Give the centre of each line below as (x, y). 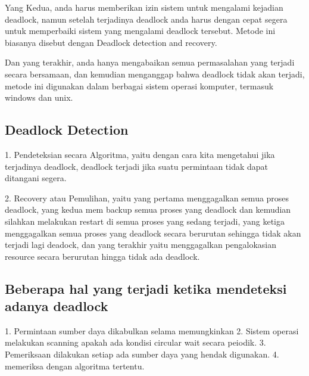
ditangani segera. (36, 178)
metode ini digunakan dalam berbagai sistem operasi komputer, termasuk (139, 86)
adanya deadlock (57, 306)
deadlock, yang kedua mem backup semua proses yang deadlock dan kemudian (148, 209)
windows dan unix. (39, 97)
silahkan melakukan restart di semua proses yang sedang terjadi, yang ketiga (145, 221)
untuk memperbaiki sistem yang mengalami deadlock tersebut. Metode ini (140, 31)
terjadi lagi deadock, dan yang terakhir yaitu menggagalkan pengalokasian (141, 245)
